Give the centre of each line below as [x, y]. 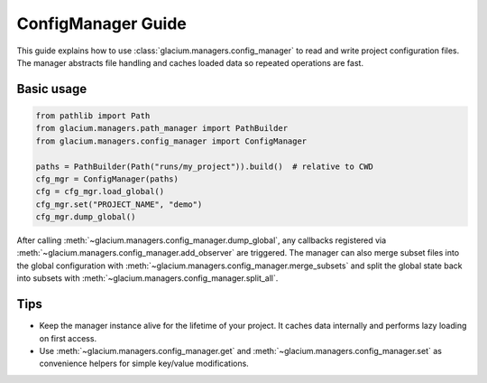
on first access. [68, 338]
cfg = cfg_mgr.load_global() [100, 191]
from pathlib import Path [93, 116]
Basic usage [52, 89]
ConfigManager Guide [101, 23]
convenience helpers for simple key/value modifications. [144, 364]
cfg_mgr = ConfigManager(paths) [107, 179]
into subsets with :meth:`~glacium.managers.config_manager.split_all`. [147, 278]
